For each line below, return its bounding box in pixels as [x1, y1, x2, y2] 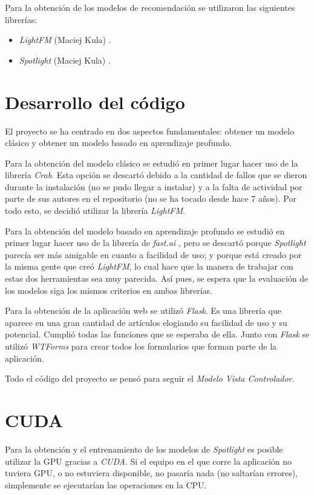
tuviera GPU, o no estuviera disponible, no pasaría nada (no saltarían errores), [5, 467, 298, 479]
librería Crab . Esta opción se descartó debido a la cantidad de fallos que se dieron [5, 168, 307, 181]
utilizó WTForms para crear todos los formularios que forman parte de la [5, 340, 277, 352]
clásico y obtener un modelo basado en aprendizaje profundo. [5, 136, 232, 149]
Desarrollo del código [5, 89, 185, 114]
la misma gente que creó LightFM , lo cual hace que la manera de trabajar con [5, 260, 293, 273]
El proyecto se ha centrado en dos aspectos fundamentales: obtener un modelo [5, 124, 295, 137]
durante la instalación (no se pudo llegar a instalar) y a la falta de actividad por [5, 180, 303, 193]
